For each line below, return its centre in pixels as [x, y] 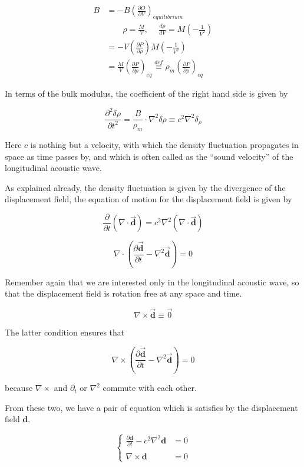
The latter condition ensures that [65, 332]
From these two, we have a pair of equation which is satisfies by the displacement [151, 407]
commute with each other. [150, 388]
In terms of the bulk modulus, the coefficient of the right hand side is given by [146, 93]
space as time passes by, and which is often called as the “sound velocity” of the [149, 156]
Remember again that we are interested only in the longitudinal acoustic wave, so [152, 282]
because [19, 388]
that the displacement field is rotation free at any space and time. [123, 293]
